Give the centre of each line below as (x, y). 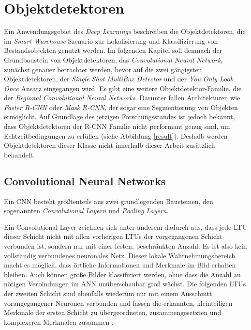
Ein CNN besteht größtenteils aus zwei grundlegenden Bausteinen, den (109, 201)
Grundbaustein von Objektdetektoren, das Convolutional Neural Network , (113, 59)
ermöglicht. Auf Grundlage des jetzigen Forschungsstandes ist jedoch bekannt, (119, 117)
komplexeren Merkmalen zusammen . (59, 322)
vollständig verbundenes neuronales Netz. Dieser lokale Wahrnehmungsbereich (120, 255)
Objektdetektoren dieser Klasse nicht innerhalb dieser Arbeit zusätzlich (110, 145)
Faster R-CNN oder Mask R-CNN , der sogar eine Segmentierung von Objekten (121, 107)
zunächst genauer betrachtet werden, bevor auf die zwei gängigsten (103, 69)
